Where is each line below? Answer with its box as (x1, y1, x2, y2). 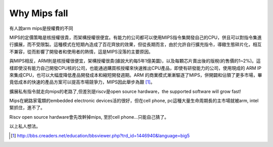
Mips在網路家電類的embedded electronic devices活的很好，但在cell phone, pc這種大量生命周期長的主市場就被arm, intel (9, 97, 259, 104)
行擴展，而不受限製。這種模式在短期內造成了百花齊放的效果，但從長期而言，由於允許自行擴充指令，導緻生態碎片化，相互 (9, 41, 262, 47)
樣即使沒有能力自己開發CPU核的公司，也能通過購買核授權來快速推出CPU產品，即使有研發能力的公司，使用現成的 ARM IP (9, 65, 262, 71)
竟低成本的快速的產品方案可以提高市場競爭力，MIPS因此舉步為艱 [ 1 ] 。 (9, 79, 155, 85)
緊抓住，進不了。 (9, 105, 45, 111)
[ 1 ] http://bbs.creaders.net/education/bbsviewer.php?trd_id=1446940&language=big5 (11, 132, 190, 138)
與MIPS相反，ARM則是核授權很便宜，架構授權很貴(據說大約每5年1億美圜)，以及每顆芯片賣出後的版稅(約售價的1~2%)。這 (9, 58, 261, 64)
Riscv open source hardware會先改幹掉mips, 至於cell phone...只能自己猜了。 (9, 114, 169, 120)
